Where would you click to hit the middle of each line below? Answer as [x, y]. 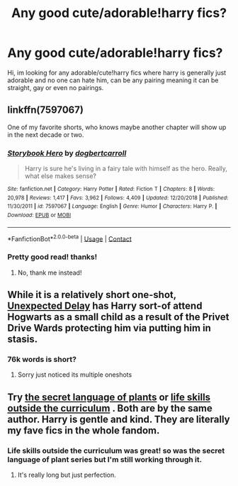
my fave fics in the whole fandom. [84, 430]
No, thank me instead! [50, 272]
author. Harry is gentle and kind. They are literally [119, 419]
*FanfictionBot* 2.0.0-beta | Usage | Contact [70, 238]
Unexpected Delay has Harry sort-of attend [105, 306]
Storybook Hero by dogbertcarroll [67, 153]
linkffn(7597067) [45, 110]
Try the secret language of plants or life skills [109, 397]
